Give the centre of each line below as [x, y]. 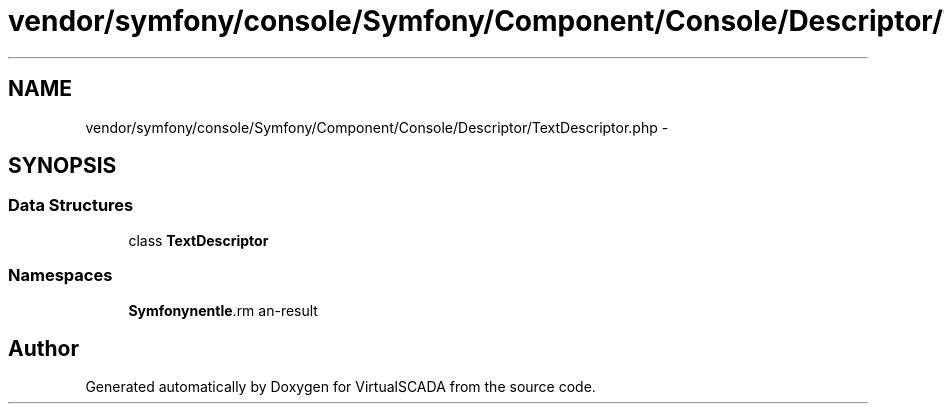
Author [43, 348]
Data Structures [71, 205]
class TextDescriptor [198, 240]
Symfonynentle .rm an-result [223, 310]
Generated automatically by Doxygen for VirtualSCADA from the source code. [340, 387]
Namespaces [60, 275]
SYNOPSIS [62, 166]
